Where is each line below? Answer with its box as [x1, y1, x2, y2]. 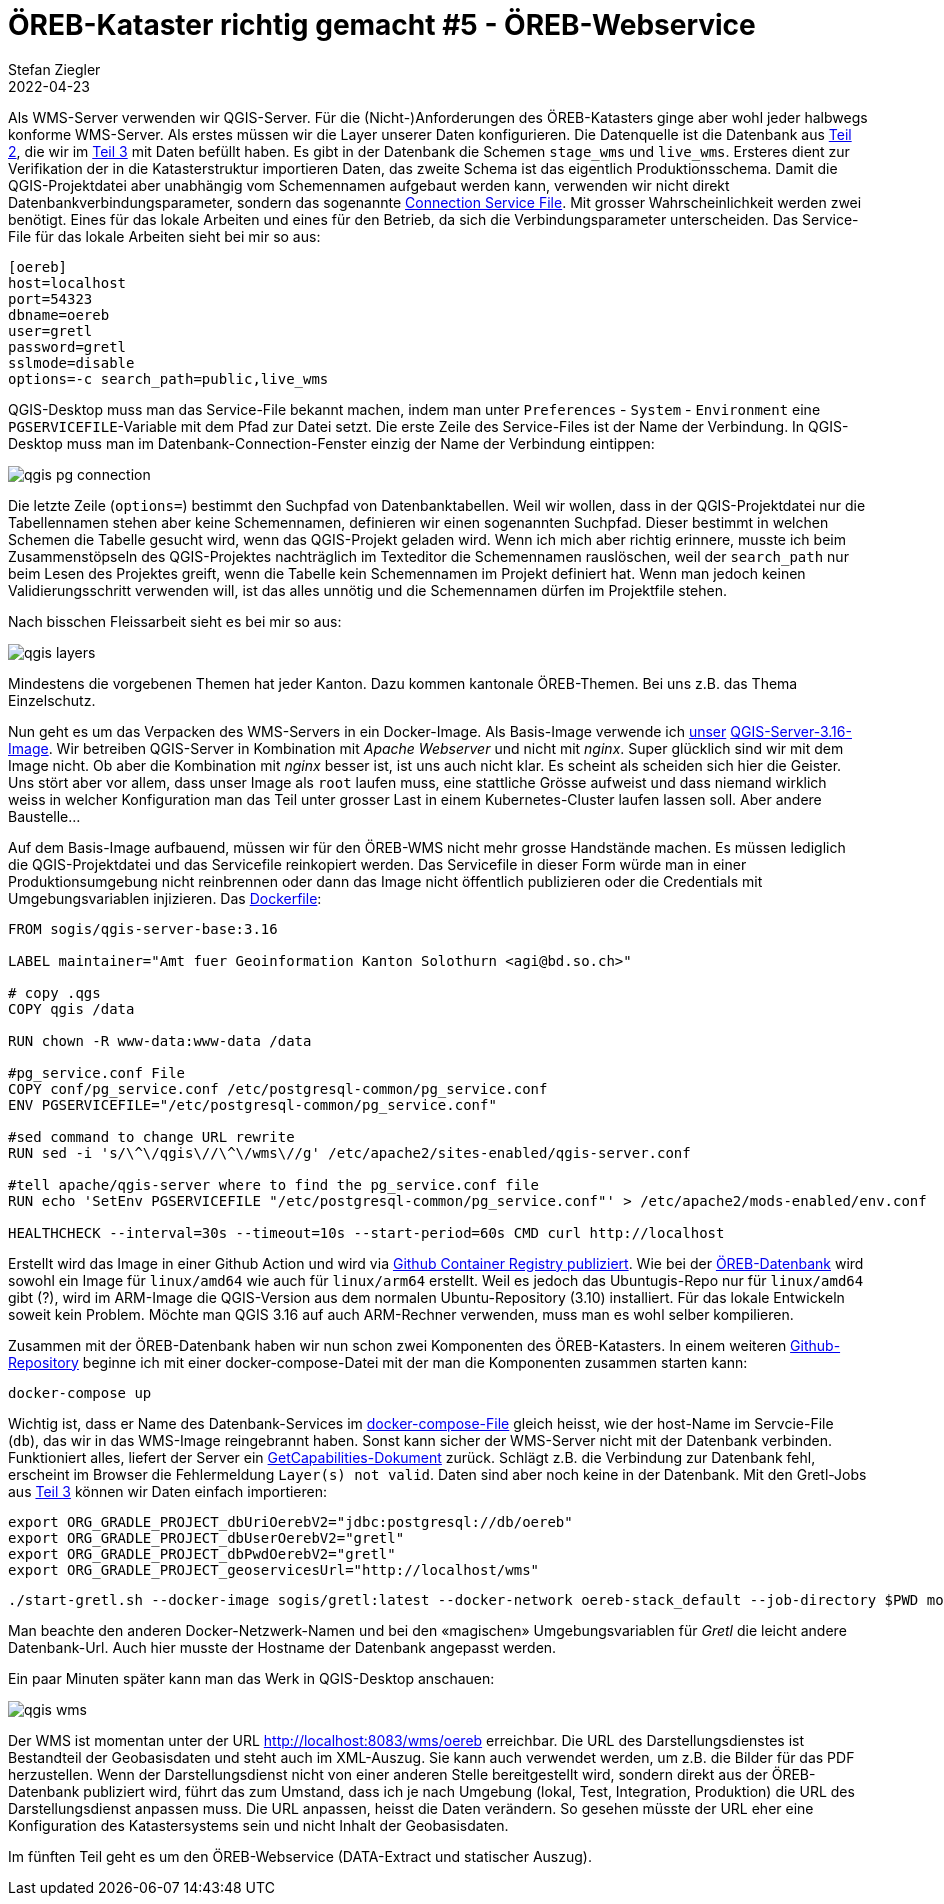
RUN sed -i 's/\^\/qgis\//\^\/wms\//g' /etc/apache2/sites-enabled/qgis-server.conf [8, 1144, 691, 1161]
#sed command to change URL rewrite [8, 1128, 295, 1145]
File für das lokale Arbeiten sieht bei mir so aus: [8, 227, 321, 245]
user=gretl [8, 322, 93, 339]
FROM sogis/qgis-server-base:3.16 [8, 920, 278, 937]
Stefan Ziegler [8, 60, 101, 78]
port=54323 [8, 290, 93, 307]
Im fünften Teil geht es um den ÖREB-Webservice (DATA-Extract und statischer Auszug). [8, 1847, 592, 1865]
